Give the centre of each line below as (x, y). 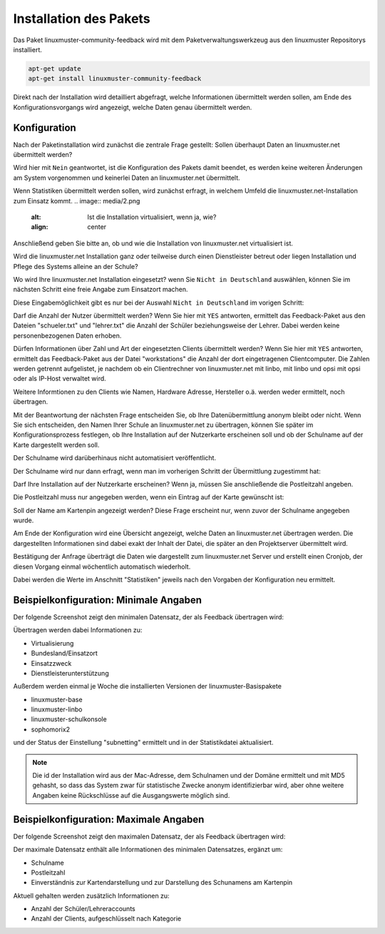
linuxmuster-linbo (57, 709)
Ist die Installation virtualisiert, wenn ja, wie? (152, 217)
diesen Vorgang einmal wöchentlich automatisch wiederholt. (102, 567)
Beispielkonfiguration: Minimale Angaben (108, 600)
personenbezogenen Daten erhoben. (67, 335)
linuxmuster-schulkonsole (69, 719)
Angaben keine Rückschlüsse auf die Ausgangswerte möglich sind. (131, 795)
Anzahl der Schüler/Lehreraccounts (83, 909)
